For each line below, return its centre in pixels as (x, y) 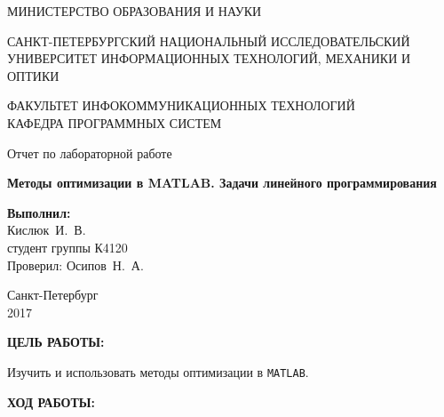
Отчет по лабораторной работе (90, 152)
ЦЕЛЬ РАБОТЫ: (56, 342)
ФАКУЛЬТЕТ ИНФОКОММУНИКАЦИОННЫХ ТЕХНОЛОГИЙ (181, 105)
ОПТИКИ (33, 75)
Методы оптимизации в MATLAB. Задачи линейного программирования (222, 183)
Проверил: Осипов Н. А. (75, 265)
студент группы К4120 (67, 247)
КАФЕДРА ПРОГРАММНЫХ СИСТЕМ (115, 122)
